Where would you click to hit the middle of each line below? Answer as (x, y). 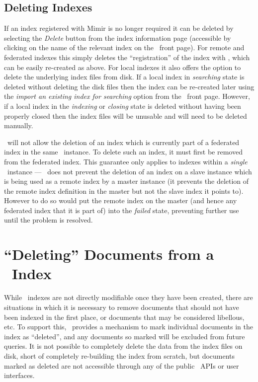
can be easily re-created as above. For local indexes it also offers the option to (123, 67)
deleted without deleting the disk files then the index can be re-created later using (129, 86)
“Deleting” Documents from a (109, 254)
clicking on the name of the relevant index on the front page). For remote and (124, 47)
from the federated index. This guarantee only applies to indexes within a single (126, 161)
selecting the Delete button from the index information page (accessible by (118, 38)
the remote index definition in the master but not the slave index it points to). (124, 191)
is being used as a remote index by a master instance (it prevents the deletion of (127, 181)
